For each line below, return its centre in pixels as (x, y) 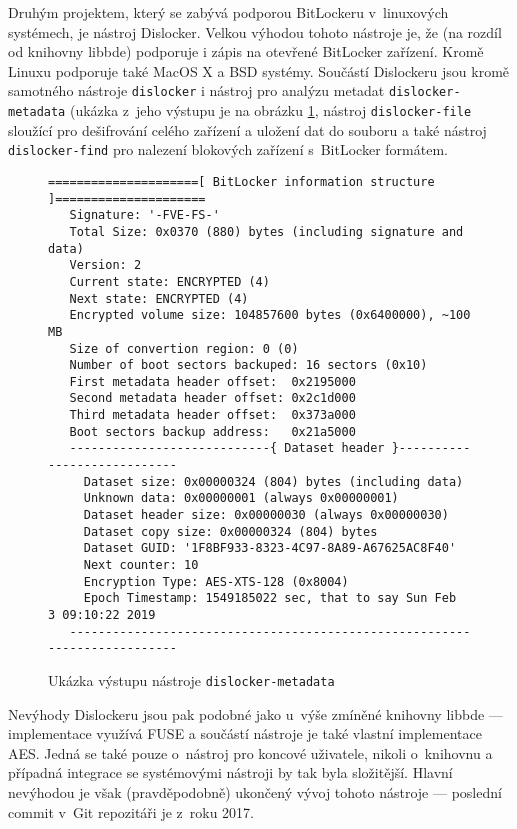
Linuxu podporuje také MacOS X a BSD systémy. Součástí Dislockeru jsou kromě (259, 70)
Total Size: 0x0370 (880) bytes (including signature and (266, 231)
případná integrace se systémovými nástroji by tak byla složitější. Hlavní (230, 772)
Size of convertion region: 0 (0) (184, 348)
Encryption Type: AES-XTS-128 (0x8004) (216, 581)
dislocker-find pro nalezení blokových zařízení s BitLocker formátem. (228, 149)
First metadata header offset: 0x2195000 (212, 381)
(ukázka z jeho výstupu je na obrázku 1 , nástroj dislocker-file (270, 110)
